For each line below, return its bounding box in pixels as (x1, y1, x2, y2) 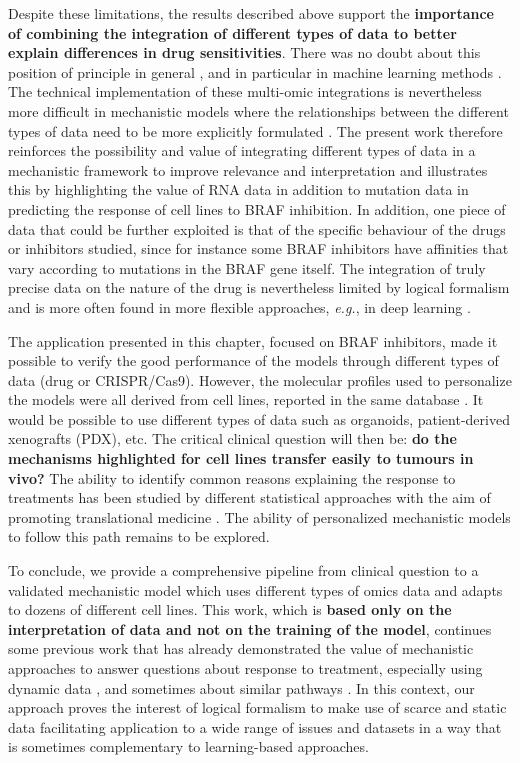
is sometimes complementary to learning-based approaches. (8, 736, 369, 757)
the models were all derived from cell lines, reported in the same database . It (8, 389, 484, 410)
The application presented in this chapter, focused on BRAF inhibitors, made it (8, 330, 498, 351)
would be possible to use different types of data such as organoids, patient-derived (8, 408, 510, 429)
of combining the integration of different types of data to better (8, 22, 457, 43)
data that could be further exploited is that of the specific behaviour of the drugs (8, 218, 506, 239)
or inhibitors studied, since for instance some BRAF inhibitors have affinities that (8, 238, 509, 259)
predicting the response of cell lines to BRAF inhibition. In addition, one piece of (8, 198, 506, 219)
